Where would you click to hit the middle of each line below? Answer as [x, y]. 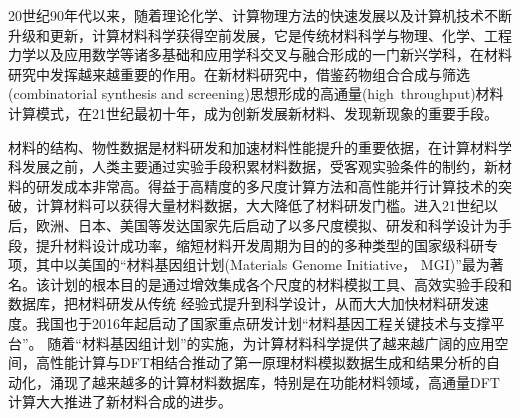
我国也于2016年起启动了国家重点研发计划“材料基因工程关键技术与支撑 [263, 322]
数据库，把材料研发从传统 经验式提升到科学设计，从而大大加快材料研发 [241, 303]
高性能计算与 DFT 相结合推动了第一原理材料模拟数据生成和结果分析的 [260, 362]
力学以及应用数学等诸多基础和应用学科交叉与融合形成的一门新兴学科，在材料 [260, 54]
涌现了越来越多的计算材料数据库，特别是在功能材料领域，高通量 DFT [274, 381]
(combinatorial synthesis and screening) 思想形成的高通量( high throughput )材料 [256, 93]
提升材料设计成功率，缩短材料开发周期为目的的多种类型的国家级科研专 [266, 244]
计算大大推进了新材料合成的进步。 [120, 401]
